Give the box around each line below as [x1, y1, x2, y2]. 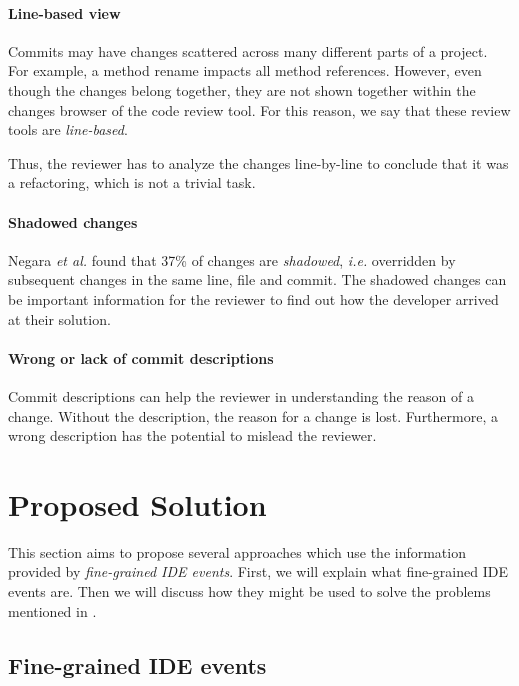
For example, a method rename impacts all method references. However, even [8, 60, 482, 81]
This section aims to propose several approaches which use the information [8, 541, 466, 562]
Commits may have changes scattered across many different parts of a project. [8, 40, 488, 61]
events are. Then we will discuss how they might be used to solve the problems [8, 581, 491, 602]
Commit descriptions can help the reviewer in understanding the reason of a [8, 385, 475, 406]
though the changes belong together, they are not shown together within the [8, 79, 476, 100]
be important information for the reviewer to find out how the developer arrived [8, 288, 499, 309]
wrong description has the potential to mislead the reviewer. [8, 425, 377, 446]
